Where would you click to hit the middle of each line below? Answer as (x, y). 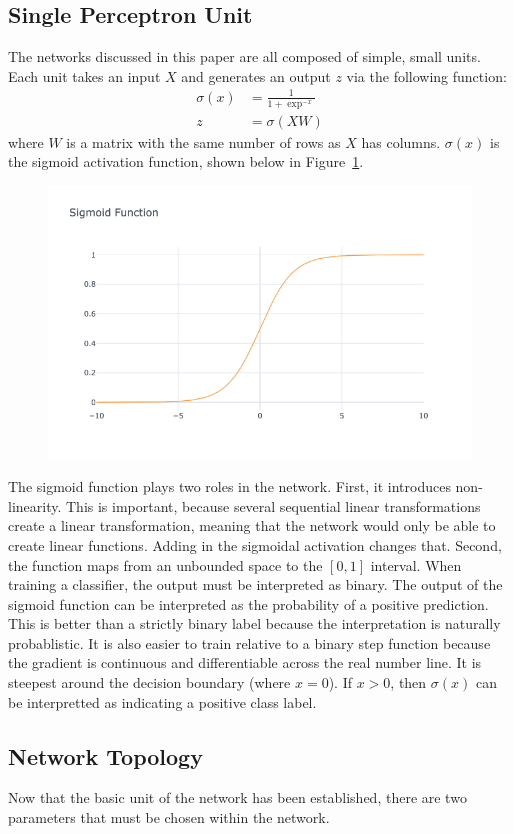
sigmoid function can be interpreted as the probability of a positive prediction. (248, 603)
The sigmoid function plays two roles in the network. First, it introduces (229, 486)
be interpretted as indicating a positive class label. (162, 701)
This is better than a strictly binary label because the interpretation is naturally (254, 623)
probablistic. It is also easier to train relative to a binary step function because (249, 642)
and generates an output (256, 75)
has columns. (401, 141)
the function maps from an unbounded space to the (165, 564)
